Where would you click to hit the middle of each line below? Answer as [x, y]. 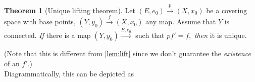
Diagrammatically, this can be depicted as [69, 73]
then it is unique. [220, 35]
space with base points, [40, 22]
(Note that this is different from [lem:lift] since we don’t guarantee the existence [127, 53]
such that [150, 35]
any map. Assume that [181, 22]
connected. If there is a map [47, 35]
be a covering [227, 10]
